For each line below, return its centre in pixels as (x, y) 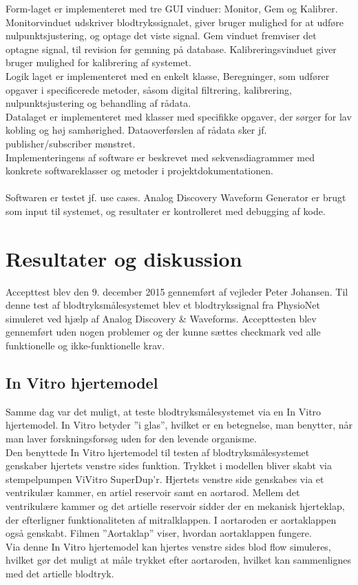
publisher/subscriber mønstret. (71, 143)
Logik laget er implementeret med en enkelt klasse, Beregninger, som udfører (168, 75)
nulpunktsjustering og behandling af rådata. (98, 103)
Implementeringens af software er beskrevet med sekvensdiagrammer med (160, 157)
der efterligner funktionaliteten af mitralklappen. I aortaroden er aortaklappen (171, 519)
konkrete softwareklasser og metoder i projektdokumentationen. (139, 171)
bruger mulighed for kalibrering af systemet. (98, 62)
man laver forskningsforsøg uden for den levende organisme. (131, 438)
